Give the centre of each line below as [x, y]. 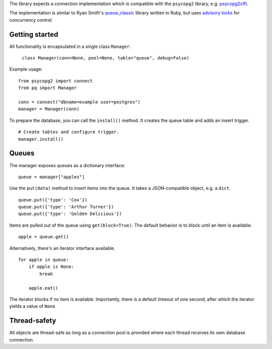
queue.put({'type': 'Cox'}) [53, 200]
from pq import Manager [48, 88]
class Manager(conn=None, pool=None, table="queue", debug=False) [106, 58]
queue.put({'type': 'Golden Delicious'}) [70, 214]
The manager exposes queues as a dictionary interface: [67, 165]
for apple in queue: [44, 260]
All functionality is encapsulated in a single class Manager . [70, 46]
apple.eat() [43, 288]
